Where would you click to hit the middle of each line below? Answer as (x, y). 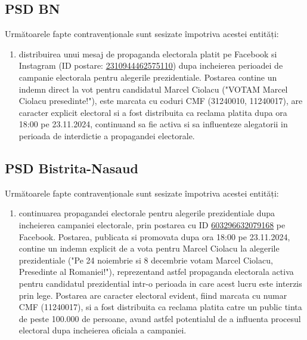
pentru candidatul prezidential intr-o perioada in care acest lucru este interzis (160, 283)
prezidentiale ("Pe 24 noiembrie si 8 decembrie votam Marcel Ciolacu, (146, 260)
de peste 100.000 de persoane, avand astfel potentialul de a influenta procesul (160, 318)
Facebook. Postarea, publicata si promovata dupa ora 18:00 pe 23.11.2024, (154, 236)
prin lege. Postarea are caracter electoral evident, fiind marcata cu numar (153, 295)
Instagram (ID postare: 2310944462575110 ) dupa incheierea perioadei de (151, 65)
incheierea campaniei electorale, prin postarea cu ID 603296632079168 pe (152, 224)
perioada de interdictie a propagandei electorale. (107, 135)
